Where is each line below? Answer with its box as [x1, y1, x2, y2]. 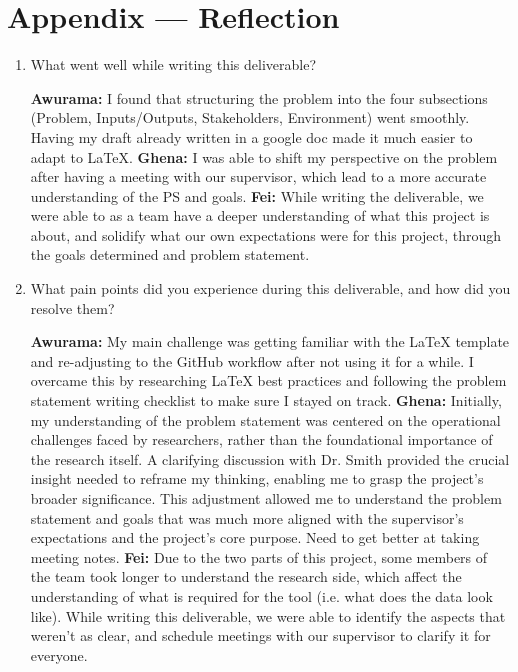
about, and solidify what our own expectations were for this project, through [30, 224, 502, 245]
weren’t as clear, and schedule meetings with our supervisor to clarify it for [30, 625, 491, 646]
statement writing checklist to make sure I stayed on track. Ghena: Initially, [30, 390, 502, 411]
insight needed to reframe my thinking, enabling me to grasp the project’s [30, 468, 484, 489]
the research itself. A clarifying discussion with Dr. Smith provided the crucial [30, 448, 510, 469]
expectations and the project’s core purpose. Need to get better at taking [30, 527, 480, 548]
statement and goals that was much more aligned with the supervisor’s [30, 507, 464, 528]
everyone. [30, 644, 88, 665]
